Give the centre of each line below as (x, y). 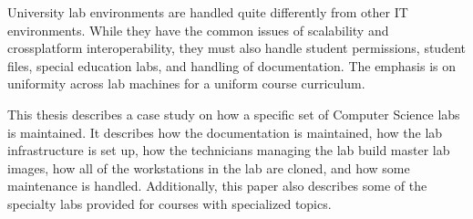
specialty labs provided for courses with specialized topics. (170, 203)
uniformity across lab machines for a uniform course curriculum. (186, 83)
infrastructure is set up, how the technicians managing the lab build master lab (229, 150)
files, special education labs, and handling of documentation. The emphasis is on (232, 65)
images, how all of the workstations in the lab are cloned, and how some (209, 167)
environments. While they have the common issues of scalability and (198, 30)
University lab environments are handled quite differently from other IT (208, 12)
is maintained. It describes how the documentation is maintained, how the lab (225, 132)
